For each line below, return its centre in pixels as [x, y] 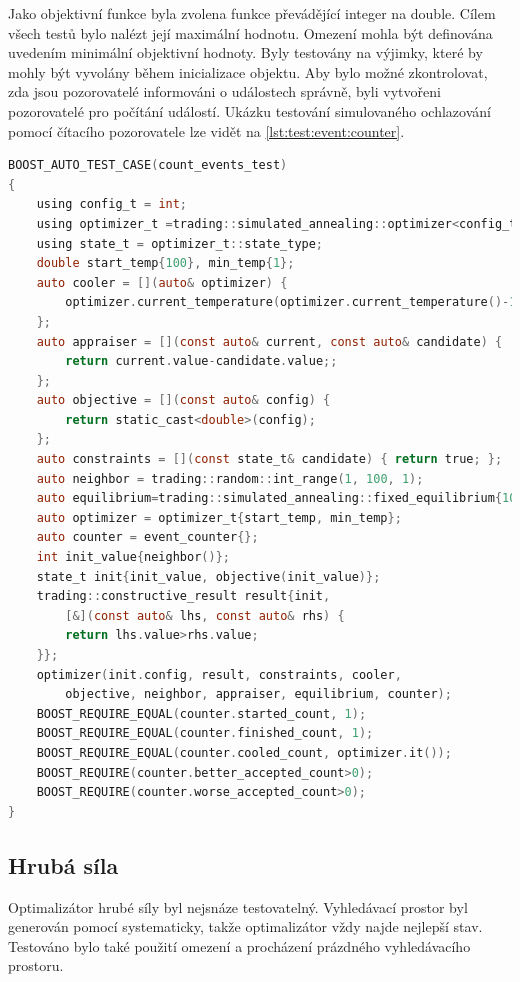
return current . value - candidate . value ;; [201, 361]
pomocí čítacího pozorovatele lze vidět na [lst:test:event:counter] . [206, 130]
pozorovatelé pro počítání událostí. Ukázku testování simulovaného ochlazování [249, 110]
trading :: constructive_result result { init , [183, 596]
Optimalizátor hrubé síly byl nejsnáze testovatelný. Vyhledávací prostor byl [238, 906]
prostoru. [36, 965]
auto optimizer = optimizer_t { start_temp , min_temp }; [219, 517]
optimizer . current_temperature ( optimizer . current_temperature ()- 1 [291, 302]
